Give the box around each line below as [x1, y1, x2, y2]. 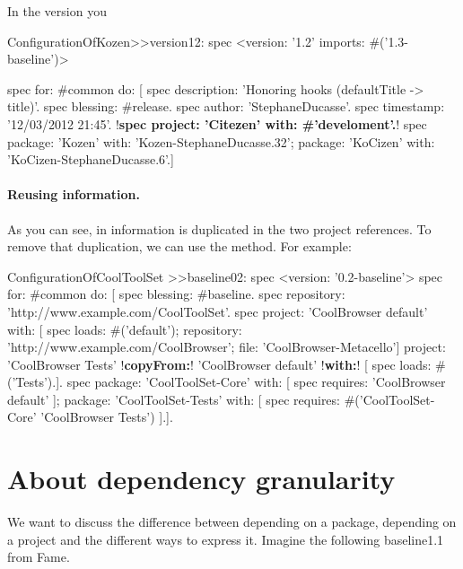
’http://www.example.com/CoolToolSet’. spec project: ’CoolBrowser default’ [7, 302, 428, 320]
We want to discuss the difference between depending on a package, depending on [7, 512, 457, 531]
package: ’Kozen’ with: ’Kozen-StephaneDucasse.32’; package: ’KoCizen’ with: [7, 132, 435, 151]
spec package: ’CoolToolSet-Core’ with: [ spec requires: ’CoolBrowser [66, 372, 446, 391]
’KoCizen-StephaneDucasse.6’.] [7, 150, 174, 169]
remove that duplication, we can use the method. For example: [7, 237, 352, 256]
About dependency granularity [7, 460, 396, 497]
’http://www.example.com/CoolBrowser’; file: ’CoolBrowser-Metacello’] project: [7, 337, 446, 356]
